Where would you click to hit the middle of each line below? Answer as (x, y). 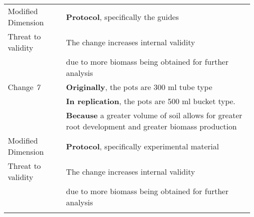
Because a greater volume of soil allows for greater (154, 115)
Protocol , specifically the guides (123, 17)
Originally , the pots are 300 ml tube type (139, 87)
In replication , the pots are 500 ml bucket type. (151, 101)
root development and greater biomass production (151, 126)
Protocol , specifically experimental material (143, 146)
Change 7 (24, 87)
